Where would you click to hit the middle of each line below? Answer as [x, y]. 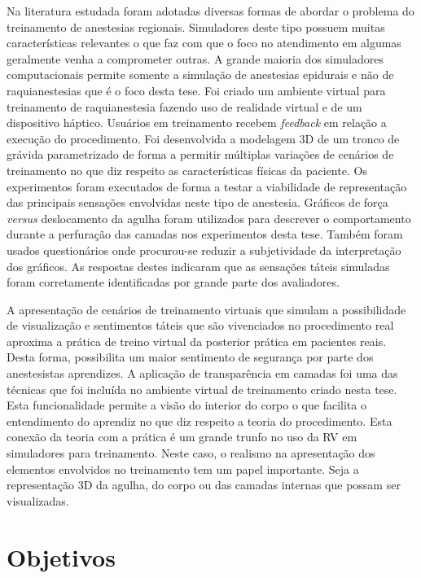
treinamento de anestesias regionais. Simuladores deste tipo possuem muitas [196, 26]
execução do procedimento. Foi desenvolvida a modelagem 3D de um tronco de [203, 138]
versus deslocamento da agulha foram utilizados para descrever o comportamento [209, 218]
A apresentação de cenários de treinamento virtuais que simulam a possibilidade [206, 309]
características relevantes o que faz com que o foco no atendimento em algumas [204, 43]
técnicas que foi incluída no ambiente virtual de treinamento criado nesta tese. [202, 389]
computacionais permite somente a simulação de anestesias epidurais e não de [200, 74]
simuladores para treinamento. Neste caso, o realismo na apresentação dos [191, 453]
